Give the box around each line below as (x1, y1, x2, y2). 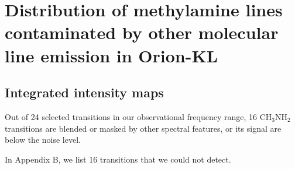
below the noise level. (5, 133, 81, 146)
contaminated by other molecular (5, 20, 279, 44)
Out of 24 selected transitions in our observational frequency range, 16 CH (5, 110, 272, 122)
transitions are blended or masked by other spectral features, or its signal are (5, 122, 282, 134)
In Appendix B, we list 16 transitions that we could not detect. (5, 153, 231, 165)
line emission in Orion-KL (5, 43, 218, 67)
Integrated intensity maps (5, 83, 164, 101)
